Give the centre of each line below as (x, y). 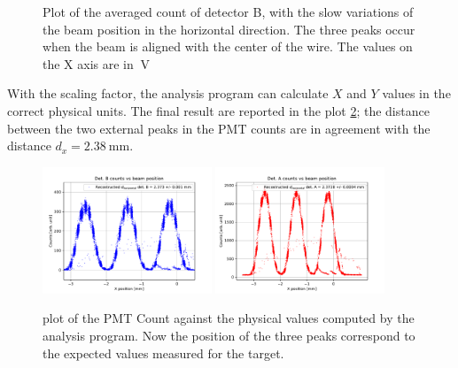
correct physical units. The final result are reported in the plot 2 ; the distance (218, 110)
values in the (416, 93)
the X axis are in (88, 63)
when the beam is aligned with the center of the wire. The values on (228, 46)
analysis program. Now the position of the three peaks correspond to (229, 336)
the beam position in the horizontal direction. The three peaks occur (229, 29)
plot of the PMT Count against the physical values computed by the (229, 318)
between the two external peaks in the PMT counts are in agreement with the (219, 128)
